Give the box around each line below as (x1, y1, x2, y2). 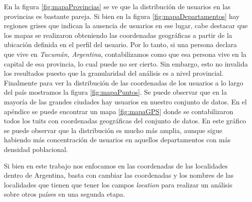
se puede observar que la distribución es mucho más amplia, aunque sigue (4, 125, 222, 135)
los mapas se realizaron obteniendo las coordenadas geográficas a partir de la (4, 30, 233, 40)
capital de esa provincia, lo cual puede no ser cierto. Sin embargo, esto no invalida (4, 58, 248, 68)
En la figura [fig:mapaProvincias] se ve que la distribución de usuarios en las (4, 1, 231, 11)
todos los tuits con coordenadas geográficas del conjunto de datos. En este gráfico (4, 116, 246, 126)
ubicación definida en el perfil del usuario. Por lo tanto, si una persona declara (4, 39, 237, 50)
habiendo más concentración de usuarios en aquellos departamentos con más (4, 135, 231, 145)
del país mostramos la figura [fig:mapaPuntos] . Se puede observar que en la (4, 87, 227, 97)
